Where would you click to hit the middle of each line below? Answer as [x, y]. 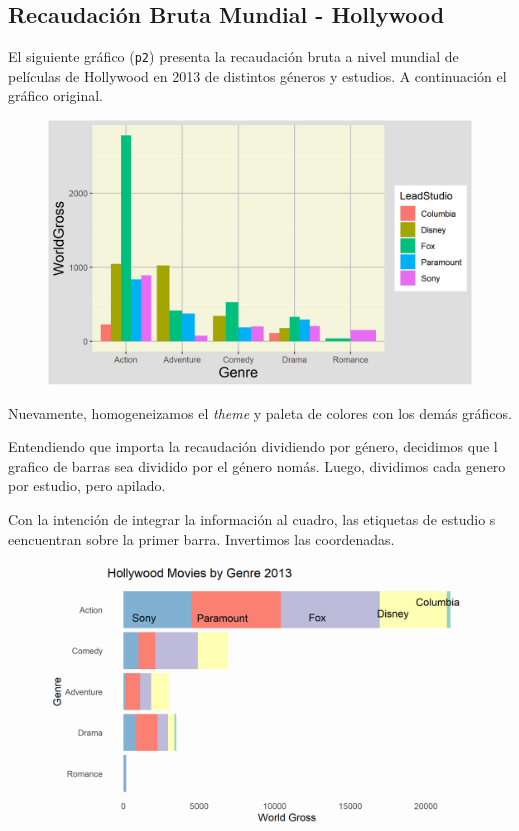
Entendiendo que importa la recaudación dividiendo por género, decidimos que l [253, 446]
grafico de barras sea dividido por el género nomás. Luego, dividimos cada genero [257, 465]
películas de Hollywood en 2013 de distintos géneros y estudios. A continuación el [257, 75]
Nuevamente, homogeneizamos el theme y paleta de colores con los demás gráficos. [260, 412]
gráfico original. [55, 95]
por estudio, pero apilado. [87, 485]
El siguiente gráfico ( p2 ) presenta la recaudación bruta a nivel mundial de [233, 56]
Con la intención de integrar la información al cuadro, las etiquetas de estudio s [252, 519]
